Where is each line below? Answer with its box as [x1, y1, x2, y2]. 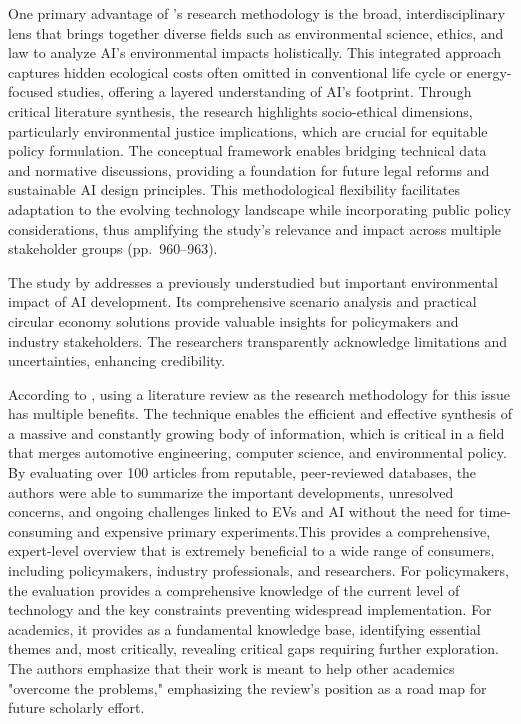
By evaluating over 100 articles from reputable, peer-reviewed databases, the [8, 462, 477, 483]
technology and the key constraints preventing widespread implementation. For [8, 599, 492, 620]
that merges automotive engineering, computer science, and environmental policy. [8, 442, 507, 463]
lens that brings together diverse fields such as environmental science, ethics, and [8, 22, 504, 43]
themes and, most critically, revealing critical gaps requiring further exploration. [8, 638, 499, 659]
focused [8, 81, 54, 102]
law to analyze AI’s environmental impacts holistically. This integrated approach [8, 42, 502, 63]
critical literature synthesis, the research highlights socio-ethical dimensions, [8, 100, 473, 121]
